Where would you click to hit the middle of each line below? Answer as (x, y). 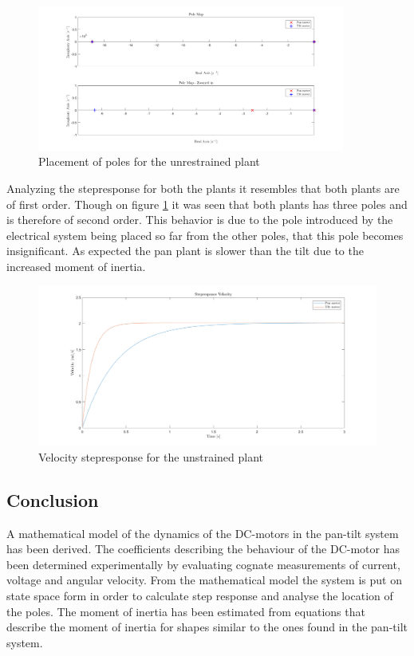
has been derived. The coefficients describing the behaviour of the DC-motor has (203, 549)
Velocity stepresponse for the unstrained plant (151, 456)
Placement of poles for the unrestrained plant (149, 161)
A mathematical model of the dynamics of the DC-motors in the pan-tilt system (203, 533)
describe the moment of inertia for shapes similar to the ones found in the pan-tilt (207, 627)
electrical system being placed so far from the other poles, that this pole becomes (205, 235)
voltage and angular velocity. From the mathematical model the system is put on (204, 580)
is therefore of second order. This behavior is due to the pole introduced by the (200, 220)
